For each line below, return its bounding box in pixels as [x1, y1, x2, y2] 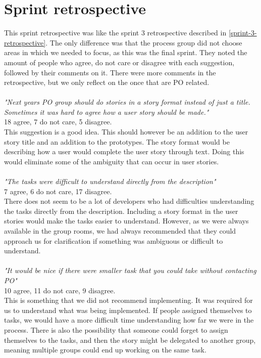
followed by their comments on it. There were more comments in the [4, 67, 216, 77]
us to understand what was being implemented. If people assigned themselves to [4, 304, 252, 315]
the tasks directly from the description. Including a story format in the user [4, 205, 238, 216]
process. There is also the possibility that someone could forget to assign [4, 324, 228, 335]
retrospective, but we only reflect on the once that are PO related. [4, 77, 210, 87]
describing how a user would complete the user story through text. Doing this [4, 146, 244, 157]
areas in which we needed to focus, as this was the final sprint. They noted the [4, 47, 247, 58]
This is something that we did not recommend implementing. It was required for [4, 295, 253, 305]
